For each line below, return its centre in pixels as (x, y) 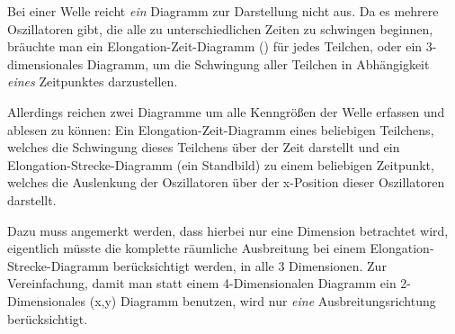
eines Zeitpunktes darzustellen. (93, 81)
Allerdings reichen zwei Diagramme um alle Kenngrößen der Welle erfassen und (226, 111)
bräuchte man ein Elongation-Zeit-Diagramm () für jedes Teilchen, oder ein (215, 46)
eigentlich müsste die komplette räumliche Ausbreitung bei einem (187, 248)
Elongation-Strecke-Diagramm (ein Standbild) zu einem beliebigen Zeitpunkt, (221, 164)
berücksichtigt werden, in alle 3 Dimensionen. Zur (250, 265)
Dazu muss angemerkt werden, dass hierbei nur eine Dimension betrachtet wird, (228, 230)
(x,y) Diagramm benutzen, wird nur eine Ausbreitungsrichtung (263, 300)
